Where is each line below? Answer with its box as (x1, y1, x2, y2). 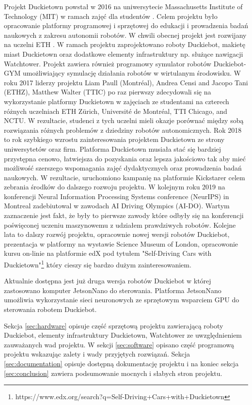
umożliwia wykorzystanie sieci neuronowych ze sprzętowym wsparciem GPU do (4, 295, 239, 305)
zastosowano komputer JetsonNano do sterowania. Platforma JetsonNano (4, 285, 221, 295)
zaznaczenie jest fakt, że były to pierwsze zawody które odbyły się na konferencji (4, 210, 244, 220)
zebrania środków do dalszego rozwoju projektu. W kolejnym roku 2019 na (4, 182, 225, 192)
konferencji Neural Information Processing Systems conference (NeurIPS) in (4, 191, 229, 201)
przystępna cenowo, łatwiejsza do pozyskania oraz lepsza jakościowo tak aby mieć (4, 153, 246, 163)
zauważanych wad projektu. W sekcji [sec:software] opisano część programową (4, 339, 234, 349)
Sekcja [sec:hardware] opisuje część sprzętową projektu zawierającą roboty (4, 320, 223, 330)
